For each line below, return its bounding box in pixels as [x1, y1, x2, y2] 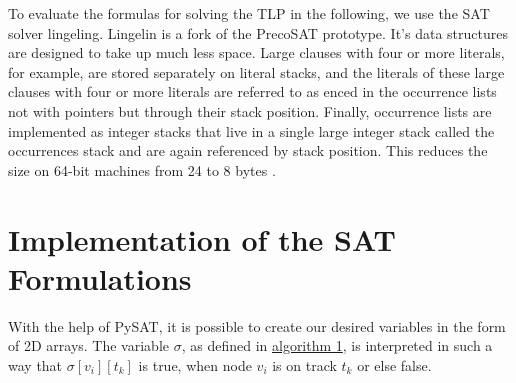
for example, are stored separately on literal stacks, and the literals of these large [8, 61, 505, 82]
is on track [272, 354, 337, 375]
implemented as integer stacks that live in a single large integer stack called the [8, 120, 495, 141]
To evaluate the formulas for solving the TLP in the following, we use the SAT [8, 3, 490, 23]
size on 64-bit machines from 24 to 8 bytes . [8, 159, 276, 180]
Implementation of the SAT [8, 218, 396, 259]
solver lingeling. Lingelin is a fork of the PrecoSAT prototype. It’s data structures [8, 22, 508, 43]
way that [8, 354, 63, 375]
